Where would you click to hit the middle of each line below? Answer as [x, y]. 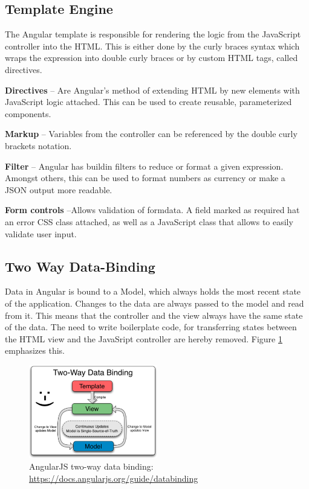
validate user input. [41, 233]
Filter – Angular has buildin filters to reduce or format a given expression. [144, 166]
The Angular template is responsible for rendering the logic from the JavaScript [153, 34]
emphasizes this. [35, 350]
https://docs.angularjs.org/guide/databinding [114, 478]
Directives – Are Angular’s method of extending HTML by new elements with [152, 90]
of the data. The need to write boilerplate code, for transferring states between [151, 327]
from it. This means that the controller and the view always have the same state [154, 315]
